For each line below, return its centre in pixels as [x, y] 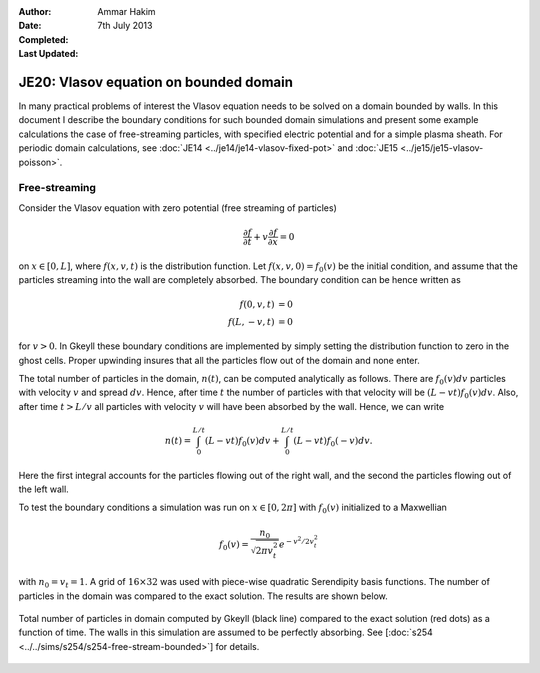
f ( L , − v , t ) [251, 322]
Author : [35, 11]
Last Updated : [48, 54]
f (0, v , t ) [257, 304]
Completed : [43, 39]
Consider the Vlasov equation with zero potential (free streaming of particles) [177, 207]
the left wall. [43, 489]
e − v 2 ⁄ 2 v [296, 542]
